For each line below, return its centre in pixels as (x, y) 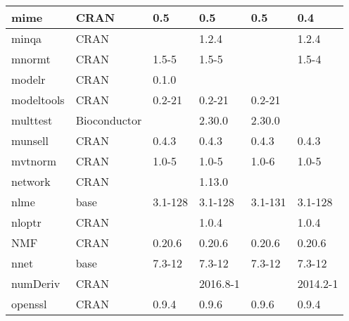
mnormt (31, 59)
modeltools (38, 100)
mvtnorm (34, 161)
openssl (29, 304)
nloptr (26, 222)
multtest (32, 120)
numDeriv (36, 283)
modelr (28, 79)
